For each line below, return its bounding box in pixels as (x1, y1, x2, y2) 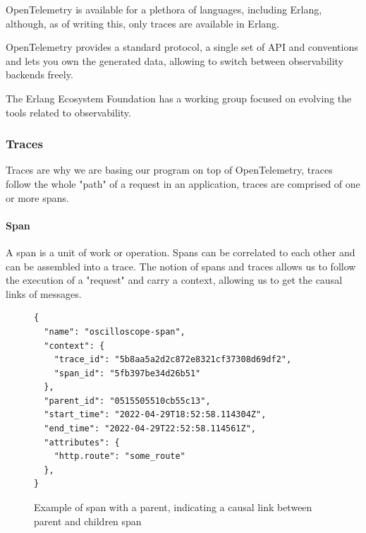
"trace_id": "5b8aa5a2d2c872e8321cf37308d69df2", (54, 354, 292, 365)
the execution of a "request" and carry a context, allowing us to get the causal (6, 273, 343, 287)
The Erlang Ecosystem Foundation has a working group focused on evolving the (6, 90, 352, 105)
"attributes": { (44, 437, 120, 448)
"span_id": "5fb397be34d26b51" (54, 368, 201, 378)
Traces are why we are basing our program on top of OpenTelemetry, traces (6, 162, 333, 177)
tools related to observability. (6, 104, 131, 119)
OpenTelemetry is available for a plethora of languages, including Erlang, (6, 2, 322, 16)
